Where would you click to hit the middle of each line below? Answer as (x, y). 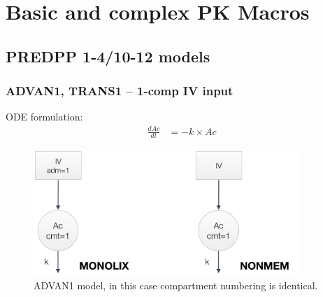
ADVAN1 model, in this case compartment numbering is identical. (176, 285)
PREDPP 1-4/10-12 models (108, 56)
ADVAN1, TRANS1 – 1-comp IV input (120, 91)
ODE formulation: (44, 117)
